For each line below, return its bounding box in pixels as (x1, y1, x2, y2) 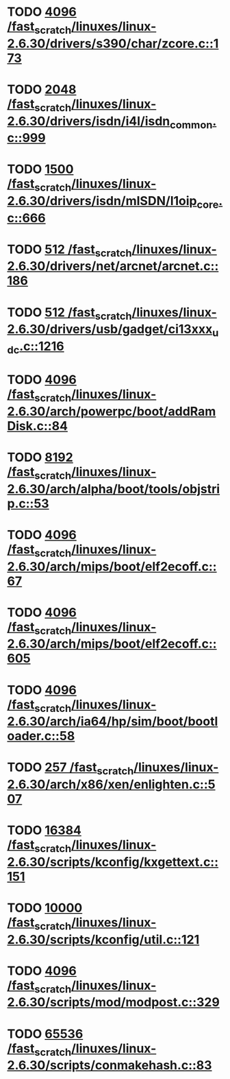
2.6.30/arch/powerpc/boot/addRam (7, 404, 216, 419)
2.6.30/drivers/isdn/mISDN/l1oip (7, 193, 197, 209)
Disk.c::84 (7, 418, 68, 434)
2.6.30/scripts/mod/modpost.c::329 (7, 995, 220, 1010)
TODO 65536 (7, 1026, 84, 1041)
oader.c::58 (7, 728, 75, 744)
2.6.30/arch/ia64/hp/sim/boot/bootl (7, 714, 218, 729)
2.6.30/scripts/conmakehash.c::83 (7, 1058, 212, 1074)
